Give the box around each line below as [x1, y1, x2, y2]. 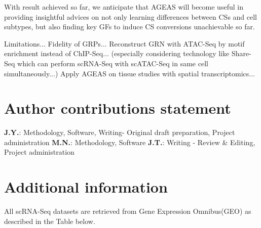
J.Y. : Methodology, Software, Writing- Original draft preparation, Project [4, 127, 235, 138]
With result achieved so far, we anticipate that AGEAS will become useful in [4, 2, 243, 12]
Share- [231, 48, 251, 59]
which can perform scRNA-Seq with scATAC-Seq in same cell [17, 58, 208, 68]
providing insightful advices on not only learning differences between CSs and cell [4, 11, 257, 22]
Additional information [4, 176, 168, 197]
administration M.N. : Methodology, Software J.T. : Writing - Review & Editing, [4, 136, 255, 147]
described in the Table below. [4, 215, 95, 226]
